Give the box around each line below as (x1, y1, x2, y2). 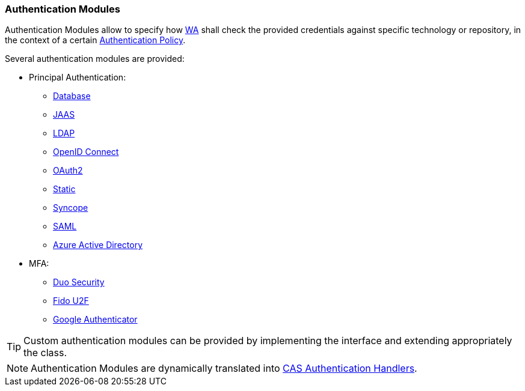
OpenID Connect (53, 147, 119, 157)
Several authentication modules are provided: (5, 53, 185, 64)
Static (53, 184, 76, 195)
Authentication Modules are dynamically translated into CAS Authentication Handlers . (31, 362, 417, 375)
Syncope (53, 202, 88, 213)
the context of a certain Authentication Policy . (5, 35, 186, 46)
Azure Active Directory (53, 240, 143, 250)
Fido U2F (53, 296, 89, 306)
